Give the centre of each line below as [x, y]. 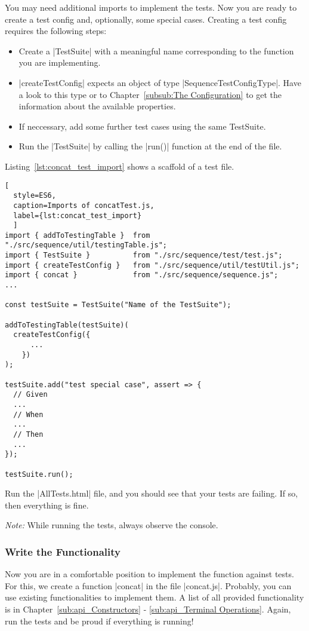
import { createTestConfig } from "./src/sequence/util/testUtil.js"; [152, 265]
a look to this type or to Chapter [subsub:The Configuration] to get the [150, 94]
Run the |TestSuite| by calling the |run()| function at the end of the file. [150, 146]
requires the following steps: [56, 31]
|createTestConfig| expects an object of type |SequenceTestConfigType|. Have [160, 82]
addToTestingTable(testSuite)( [67, 325]
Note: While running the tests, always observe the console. [112, 525]
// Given [30, 395]
